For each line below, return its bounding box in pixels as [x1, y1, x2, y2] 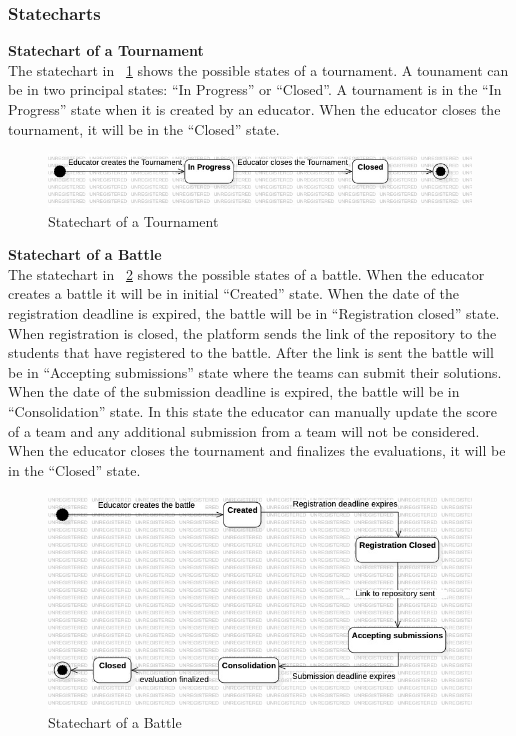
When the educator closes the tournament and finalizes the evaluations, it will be [8, 440, 506, 461]
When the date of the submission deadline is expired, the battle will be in [8, 381, 460, 402]
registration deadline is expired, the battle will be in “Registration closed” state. [8, 303, 500, 324]
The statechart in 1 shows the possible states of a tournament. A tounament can [8, 59, 509, 80]
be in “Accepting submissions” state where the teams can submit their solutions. [8, 361, 502, 382]
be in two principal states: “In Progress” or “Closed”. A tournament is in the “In [8, 79, 502, 100]
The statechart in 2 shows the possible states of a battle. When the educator [8, 263, 485, 284]
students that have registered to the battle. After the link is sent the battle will [8, 342, 494, 363]
